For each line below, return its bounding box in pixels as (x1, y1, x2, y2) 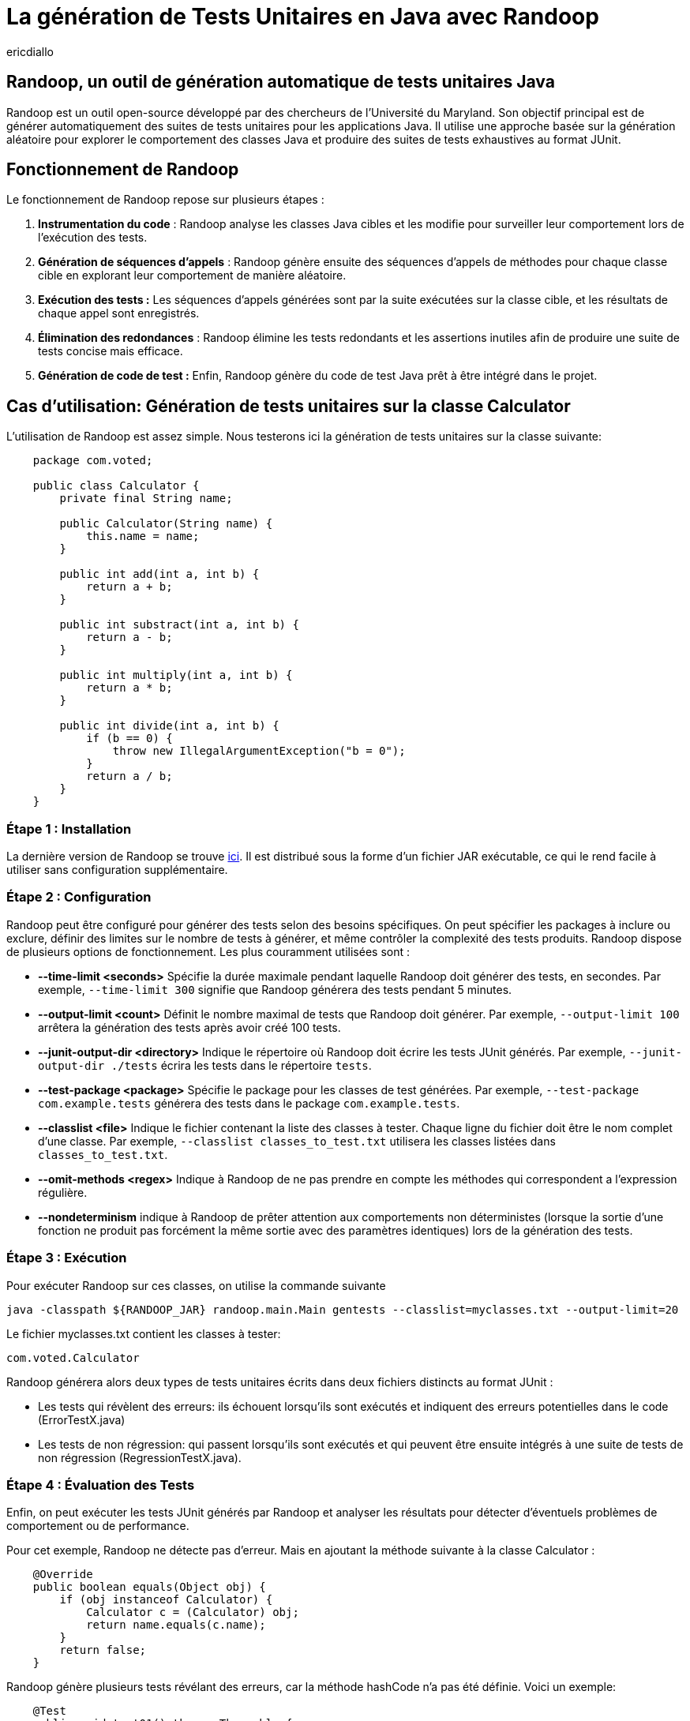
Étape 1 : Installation (6, 820, 132, 837)
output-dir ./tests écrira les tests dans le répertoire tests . (38, 1058, 372, 1072)
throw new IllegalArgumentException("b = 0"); (112, 744, 406, 758)
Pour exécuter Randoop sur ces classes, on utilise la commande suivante (6, 1278, 386, 1292)
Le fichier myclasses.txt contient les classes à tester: (6, 1326, 281, 1340)
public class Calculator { (32, 479, 200, 493)
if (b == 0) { (86, 732, 173, 745)
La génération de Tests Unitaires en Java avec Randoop (6, 3, 599, 30)
